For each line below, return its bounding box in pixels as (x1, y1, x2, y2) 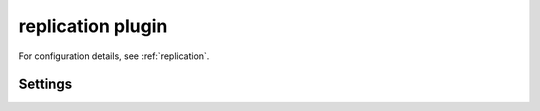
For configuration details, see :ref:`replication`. (18, 50, 210, 62)
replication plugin (18, 15, 168, 37)
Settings (18, 76, 73, 93)
